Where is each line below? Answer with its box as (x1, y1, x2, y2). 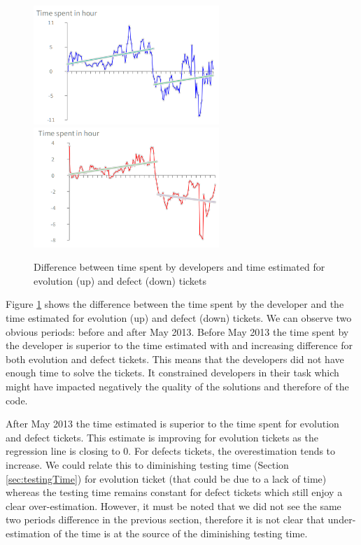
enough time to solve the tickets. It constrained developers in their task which (6, 365, 339, 380)
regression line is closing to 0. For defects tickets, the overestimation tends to (6, 444, 336, 458)
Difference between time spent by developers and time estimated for (34, 260, 325, 274)
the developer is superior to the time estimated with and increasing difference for (6, 338, 353, 353)
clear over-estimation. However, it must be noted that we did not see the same (6, 498, 341, 513)
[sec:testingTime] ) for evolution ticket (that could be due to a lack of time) (6, 471, 327, 486)
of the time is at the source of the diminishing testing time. (53, 525, 308, 540)
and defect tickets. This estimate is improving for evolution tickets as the (6, 430, 318, 444)
